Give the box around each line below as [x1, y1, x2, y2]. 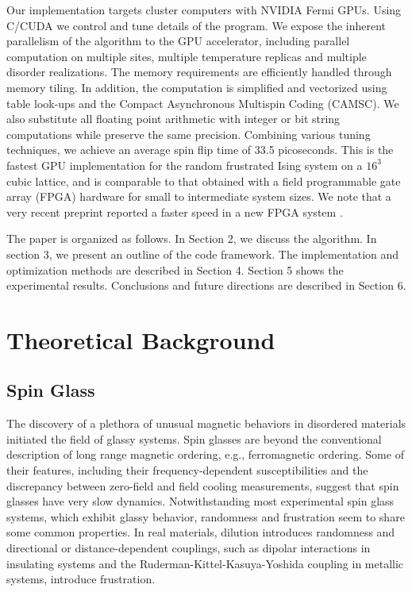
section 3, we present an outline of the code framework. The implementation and [6, 245, 399, 262]
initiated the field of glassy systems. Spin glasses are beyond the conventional [6, 430, 382, 447]
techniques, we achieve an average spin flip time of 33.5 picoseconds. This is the [6, 141, 394, 158]
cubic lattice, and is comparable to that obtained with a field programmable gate [6, 172, 401, 189]
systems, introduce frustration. [6, 571, 156, 587]
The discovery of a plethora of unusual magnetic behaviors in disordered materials [6, 415, 406, 432]
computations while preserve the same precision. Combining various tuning [6, 125, 371, 142]
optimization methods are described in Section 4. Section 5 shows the [6, 261, 344, 278]
